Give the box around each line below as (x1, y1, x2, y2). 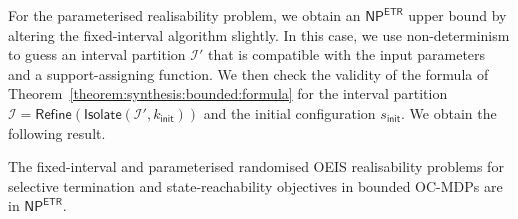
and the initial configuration (203, 102, 376, 123)
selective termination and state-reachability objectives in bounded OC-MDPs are (8, 175, 503, 196)
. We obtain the (400, 102, 497, 123)
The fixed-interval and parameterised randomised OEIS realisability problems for (8, 156, 504, 177)
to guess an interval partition (8, 44, 186, 65)
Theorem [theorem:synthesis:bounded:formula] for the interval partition (8, 83, 448, 104)
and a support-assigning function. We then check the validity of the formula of (8, 63, 489, 84)
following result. (8, 122, 106, 143)
